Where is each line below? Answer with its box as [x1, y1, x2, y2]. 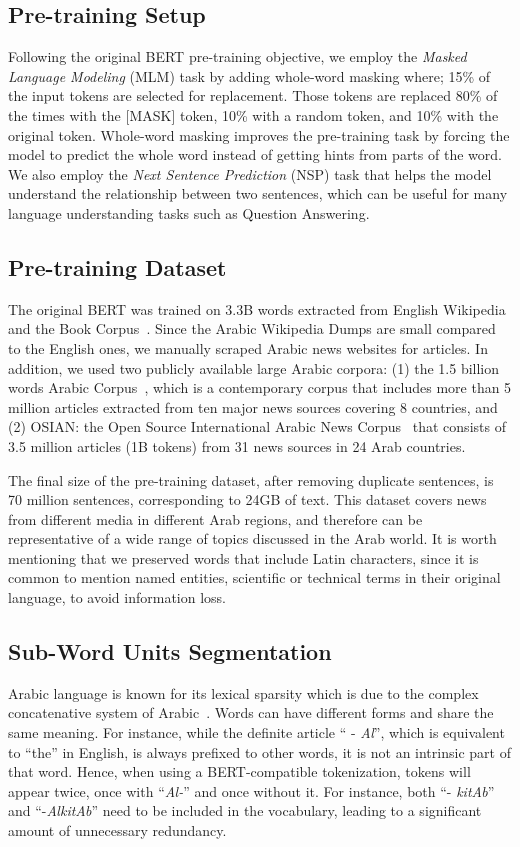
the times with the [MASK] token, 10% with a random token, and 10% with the [8, 104, 499, 125]
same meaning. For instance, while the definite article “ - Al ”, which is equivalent [8, 722, 505, 743]
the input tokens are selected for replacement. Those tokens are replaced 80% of [8, 85, 498, 106]
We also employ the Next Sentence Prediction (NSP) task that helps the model [8, 163, 492, 184]
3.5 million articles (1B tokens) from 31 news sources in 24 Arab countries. [8, 435, 466, 456]
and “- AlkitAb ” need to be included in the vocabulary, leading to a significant [8, 800, 482, 821]
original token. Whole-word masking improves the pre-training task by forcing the [8, 124, 510, 145]
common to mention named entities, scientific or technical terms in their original [8, 567, 501, 588]
